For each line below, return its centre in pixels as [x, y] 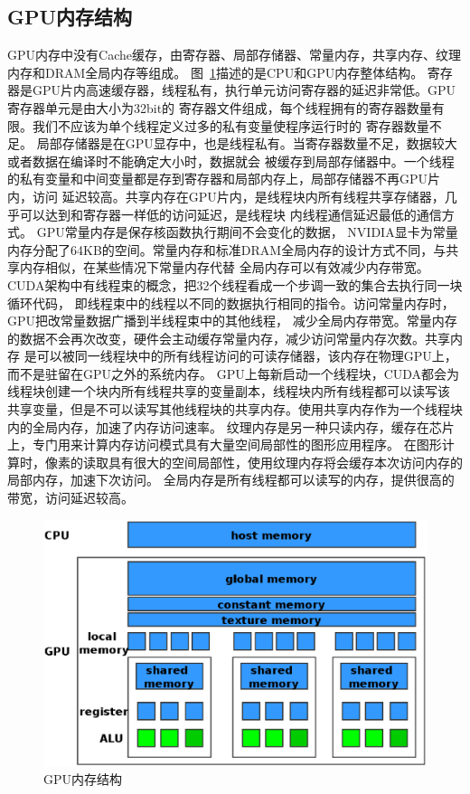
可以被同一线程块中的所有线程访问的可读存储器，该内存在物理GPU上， [247, 356]
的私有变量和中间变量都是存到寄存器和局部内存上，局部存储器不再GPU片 [224, 179]
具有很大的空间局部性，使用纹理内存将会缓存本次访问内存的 [285, 462]
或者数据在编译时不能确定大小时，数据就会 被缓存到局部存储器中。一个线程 [231, 161]
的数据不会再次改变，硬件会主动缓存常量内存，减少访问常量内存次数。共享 [229, 338]
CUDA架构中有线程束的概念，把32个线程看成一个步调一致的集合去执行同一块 [235, 284]
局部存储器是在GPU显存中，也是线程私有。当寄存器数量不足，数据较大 [247, 143]
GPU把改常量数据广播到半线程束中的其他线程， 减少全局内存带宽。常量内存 [232, 321]
